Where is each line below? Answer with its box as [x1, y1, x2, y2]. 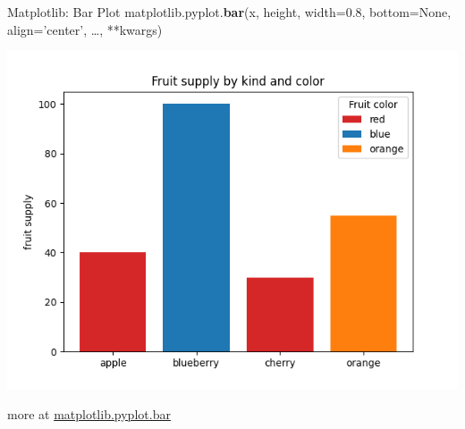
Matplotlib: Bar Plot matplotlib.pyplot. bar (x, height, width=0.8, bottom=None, [7, 3, 452, 21]
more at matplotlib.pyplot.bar [7, 404, 171, 423]
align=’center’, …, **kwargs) [7, 20, 163, 38]
